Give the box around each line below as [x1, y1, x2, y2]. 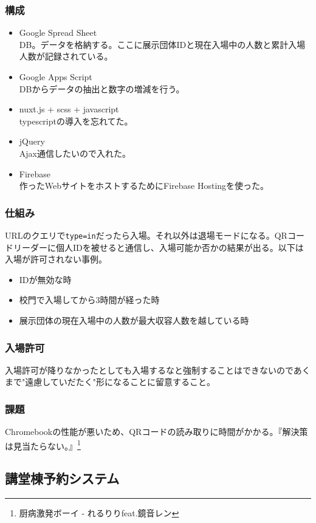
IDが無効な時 [19, 273, 72, 285]
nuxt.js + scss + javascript [19, 103, 119, 115]
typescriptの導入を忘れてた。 [19, 114, 133, 127]
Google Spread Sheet [19, 26, 97, 39]
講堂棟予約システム [5, 469, 120, 488]
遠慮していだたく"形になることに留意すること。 [25, 375, 216, 388]
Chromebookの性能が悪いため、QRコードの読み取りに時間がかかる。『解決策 [5, 425, 308, 438]
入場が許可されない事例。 [5, 253, 107, 265]
